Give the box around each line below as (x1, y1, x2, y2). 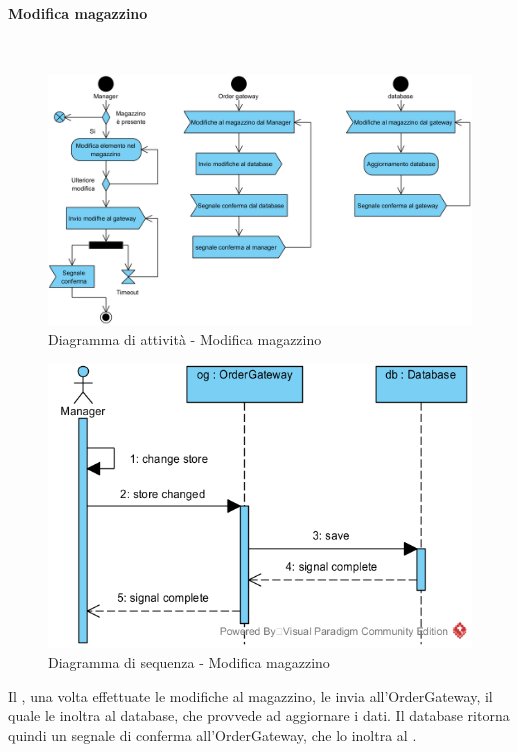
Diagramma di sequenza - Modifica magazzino (48, 652, 330, 672)
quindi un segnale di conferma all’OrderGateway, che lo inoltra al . (8, 724, 417, 745)
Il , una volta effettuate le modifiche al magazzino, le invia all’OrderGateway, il (8, 685, 493, 706)
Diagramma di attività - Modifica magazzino (48, 329, 322, 350)
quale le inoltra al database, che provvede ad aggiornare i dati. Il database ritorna (8, 705, 510, 726)
